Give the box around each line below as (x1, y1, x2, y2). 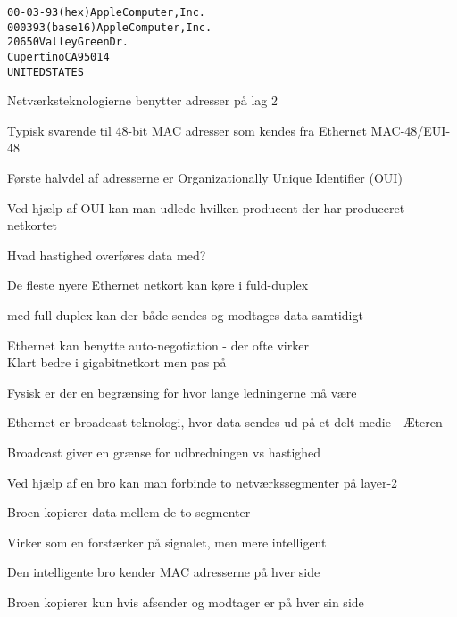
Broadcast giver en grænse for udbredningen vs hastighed (7, 443, 321, 461)
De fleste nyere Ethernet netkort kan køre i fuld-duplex (7, 276, 309, 294)
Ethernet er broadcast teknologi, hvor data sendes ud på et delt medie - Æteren (7, 413, 443, 432)
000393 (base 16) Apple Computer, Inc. (7, 21, 212, 34)
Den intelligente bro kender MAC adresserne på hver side (7, 563, 320, 581)
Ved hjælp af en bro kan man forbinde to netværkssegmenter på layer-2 (7, 473, 398, 491)
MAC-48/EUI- (370, 120, 451, 139)
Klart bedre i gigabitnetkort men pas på (7, 353, 227, 372)
